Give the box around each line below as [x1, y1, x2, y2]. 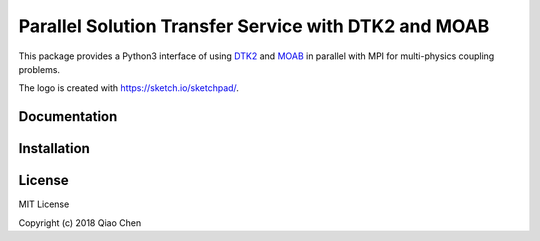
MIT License [18, 198, 70, 210]
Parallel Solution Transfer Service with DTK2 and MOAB [18, 15, 490, 37]
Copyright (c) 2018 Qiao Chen [18, 216, 142, 229]
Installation [18, 140, 90, 157]
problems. [18, 63, 60, 75]
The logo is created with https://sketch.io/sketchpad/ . [18, 82, 240, 94]
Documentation [18, 108, 118, 125]
